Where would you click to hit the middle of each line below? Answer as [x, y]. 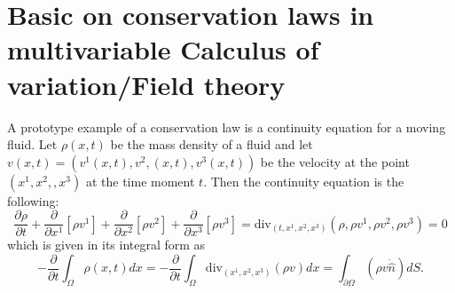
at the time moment [140, 181]
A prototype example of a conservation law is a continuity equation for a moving [227, 127]
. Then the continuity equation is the [304, 181]
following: [33, 200]
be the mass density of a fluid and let [212, 144]
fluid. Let [32, 144]
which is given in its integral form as [106, 245]
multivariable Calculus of [163, 49]
